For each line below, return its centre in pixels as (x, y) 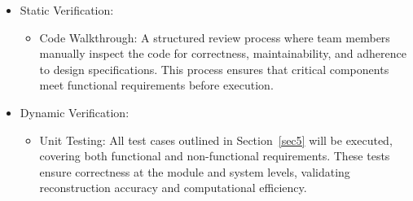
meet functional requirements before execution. (156, 85)
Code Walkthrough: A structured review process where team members (215, 37)
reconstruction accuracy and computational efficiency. (173, 188)
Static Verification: (67, 10)
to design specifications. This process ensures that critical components (214, 69)
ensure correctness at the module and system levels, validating (195, 171)
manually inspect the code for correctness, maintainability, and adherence (223, 53)
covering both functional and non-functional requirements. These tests (215, 156)
